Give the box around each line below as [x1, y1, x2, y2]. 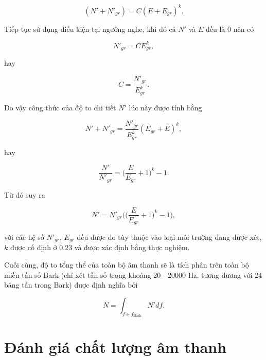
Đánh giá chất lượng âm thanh [4, 336, 227, 357]
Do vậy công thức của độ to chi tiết [4, 102, 116, 112]
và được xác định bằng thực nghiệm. [74, 242, 190, 253]
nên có [233, 23, 254, 34]
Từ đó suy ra [4, 189, 45, 200]
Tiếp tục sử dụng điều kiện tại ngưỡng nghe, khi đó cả [4, 23, 176, 34]
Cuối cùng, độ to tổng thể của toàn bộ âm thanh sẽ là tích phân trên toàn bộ [4, 259, 249, 270]
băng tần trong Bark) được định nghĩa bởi [4, 279, 138, 290]
